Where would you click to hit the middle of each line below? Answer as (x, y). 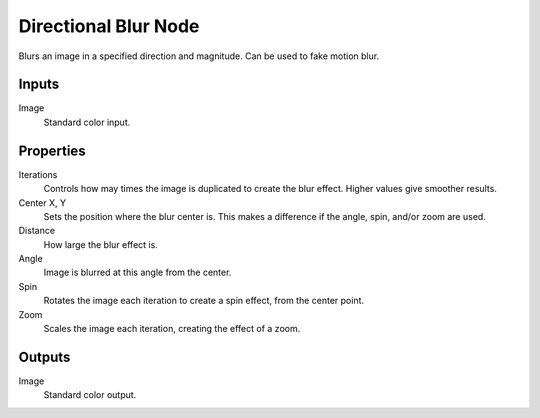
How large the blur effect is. (101, 244)
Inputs (39, 84)
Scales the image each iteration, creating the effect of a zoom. (172, 329)
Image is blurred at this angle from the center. (137, 272)
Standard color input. (87, 122)
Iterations (38, 174)
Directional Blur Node (109, 26)
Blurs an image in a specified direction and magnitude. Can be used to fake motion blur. (199, 56)
